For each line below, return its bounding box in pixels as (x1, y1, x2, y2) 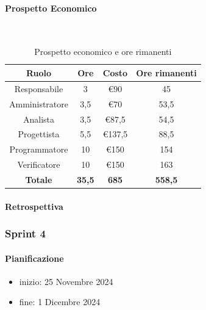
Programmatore (9, 143, 68, 156)
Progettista (18, 128, 60, 140)
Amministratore (9, 97, 68, 110)
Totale (25, 173, 52, 186)
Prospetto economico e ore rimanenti (34, 45, 172, 58)
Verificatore (17, 158, 60, 171)
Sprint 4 (5, 226, 46, 241)
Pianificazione (5, 251, 64, 264)
